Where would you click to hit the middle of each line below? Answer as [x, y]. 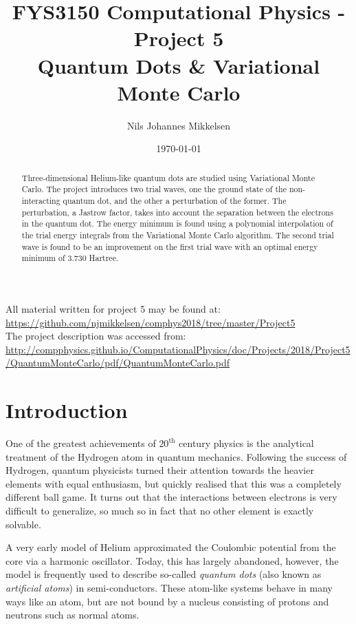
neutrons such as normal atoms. [73, 615]
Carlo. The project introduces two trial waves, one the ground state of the [154, 189]
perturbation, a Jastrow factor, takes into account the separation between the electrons [177, 212]
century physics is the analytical [246, 443]
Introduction [67, 410]
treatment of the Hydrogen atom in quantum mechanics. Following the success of [176, 456]
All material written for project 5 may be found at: [113, 308]
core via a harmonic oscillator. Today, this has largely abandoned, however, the [172, 560]
